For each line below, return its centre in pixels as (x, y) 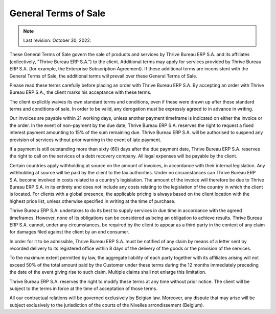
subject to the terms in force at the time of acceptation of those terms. (84, 289)
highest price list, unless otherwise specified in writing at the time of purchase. (93, 201)
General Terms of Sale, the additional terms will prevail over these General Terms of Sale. (103, 76)
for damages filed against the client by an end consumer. (70, 232)
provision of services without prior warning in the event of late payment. (85, 140)
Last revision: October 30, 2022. (57, 40)
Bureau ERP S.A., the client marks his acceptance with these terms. (80, 92)
